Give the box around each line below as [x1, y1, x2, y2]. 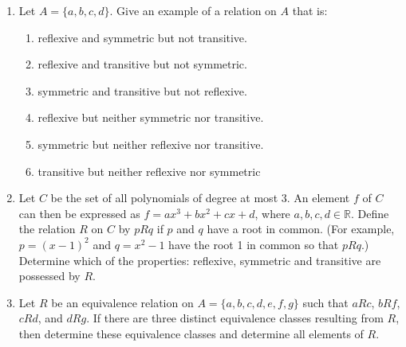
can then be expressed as [18, 205, 140, 221]
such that [302, 294, 349, 310]
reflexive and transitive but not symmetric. [37, 56, 247, 72]
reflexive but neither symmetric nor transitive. [37, 109, 264, 126]
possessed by [18, 267, 81, 284]
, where [254, 205, 290, 221]
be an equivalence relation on [51, 294, 194, 310]
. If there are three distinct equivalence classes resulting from [86, 310, 384, 326]
